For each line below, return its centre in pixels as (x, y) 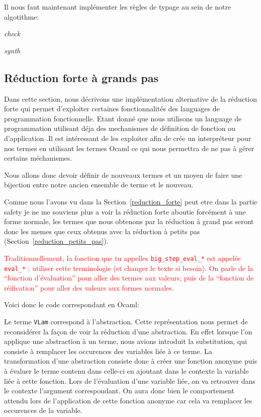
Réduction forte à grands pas (81, 77)
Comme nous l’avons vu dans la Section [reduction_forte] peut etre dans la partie (131, 201)
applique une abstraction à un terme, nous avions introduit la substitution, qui (125, 341)
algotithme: (22, 16)
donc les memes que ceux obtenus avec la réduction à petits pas (102, 231)
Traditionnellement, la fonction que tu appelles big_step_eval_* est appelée (122, 258)
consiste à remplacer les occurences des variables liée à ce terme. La (108, 351)
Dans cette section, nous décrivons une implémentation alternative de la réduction (131, 98)
